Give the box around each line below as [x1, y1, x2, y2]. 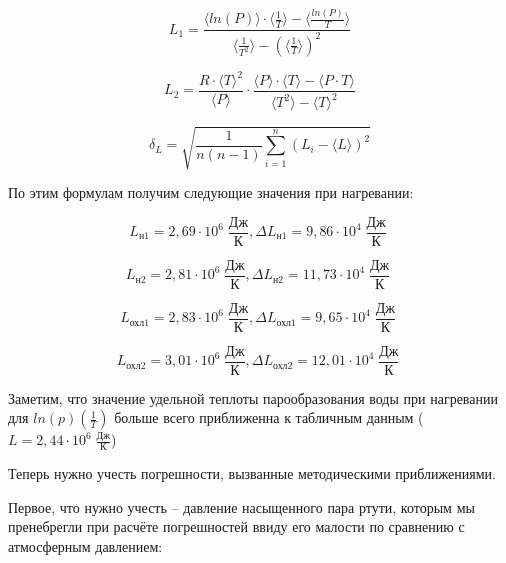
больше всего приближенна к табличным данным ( [114, 407, 424, 428]
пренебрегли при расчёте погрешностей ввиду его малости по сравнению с [8, 516, 465, 537]
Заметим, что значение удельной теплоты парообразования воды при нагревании [8, 387, 498, 408]
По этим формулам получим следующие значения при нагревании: [8, 181, 414, 202]
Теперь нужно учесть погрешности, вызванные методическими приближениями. [8, 463, 496, 484]
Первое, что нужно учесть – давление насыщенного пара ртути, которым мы [8, 496, 475, 517]
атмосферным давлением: [8, 536, 163, 557]
